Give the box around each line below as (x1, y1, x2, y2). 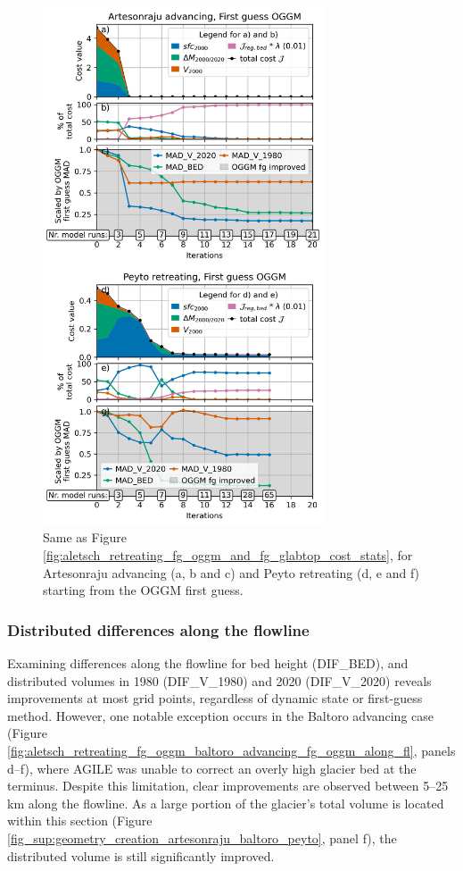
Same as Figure (43, 528, 128, 547)
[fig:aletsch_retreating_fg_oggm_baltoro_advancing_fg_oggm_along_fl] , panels (7, 741, 456, 759)
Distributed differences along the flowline (7, 618, 310, 641)
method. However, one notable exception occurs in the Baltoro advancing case (7, 706, 434, 724)
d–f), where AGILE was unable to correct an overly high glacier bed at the (7, 758, 417, 777)
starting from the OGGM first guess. (43, 581, 244, 599)
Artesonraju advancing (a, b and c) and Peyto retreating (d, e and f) (43, 563, 420, 582)
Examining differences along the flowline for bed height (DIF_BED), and (7, 653, 409, 672)
